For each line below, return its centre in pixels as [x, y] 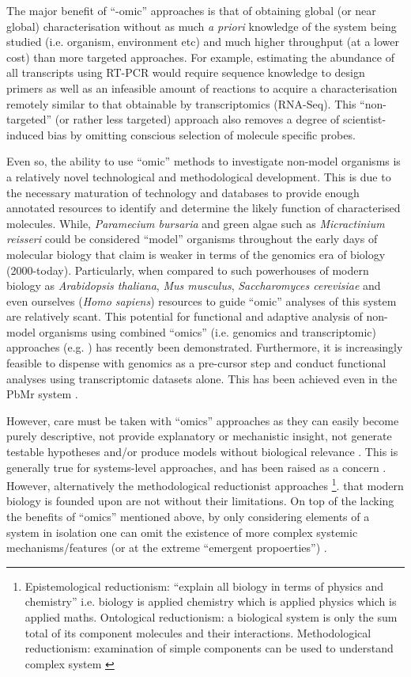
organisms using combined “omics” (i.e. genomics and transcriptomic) [207, 331]
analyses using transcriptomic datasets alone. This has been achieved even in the [202, 378]
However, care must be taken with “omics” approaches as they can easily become [203, 420]
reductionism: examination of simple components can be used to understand [209, 648]
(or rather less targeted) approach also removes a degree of [197, 119]
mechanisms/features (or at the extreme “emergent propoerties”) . [167, 548]
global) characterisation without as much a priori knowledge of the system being [202, 26]
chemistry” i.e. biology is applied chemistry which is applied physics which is [211, 601]
